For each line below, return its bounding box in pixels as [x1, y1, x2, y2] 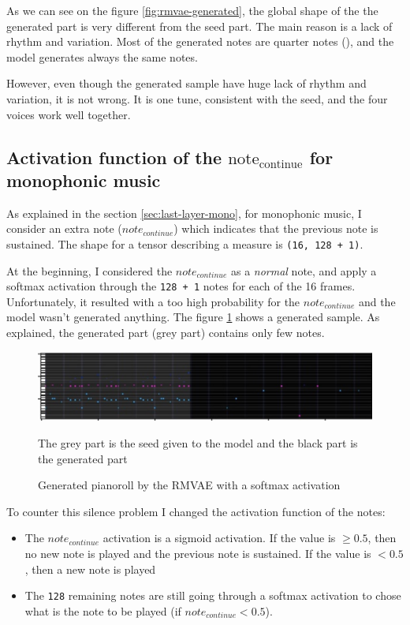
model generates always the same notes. [6, 48, 198, 65]
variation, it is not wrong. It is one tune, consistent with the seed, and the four [6, 90, 388, 107]
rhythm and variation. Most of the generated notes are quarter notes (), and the [6, 33, 394, 50]
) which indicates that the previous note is [173, 220, 378, 237]
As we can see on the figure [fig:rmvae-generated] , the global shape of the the [6, 2, 378, 18]
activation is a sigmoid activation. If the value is [102, 530, 336, 546]
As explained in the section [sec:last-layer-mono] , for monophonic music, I [6, 204, 362, 221]
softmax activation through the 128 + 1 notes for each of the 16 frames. [6, 278, 356, 294]
